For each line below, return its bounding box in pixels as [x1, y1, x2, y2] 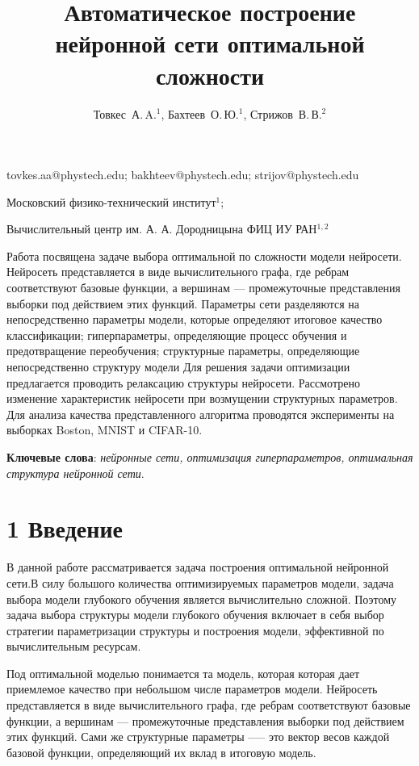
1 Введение [6, 512, 123, 545]
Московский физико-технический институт [6, 193, 216, 210]
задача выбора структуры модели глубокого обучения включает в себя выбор [6, 606, 384, 623]
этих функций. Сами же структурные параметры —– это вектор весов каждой [6, 728, 390, 745]
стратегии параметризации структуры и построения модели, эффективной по [6, 622, 384, 638]
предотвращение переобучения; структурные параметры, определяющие [6, 342, 360, 359]
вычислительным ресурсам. [6, 638, 141, 655]
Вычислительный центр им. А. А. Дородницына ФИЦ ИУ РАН [6, 220, 317, 237]
